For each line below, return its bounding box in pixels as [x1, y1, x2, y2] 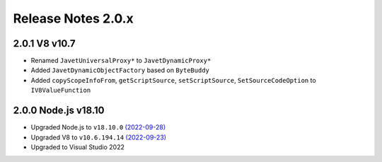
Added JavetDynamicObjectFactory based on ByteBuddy [30, 66, 210, 74]
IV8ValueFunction [30, 86, 91, 95]
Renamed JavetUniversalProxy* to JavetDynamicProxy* [30, 57, 212, 65]
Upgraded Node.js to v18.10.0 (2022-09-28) [30, 123, 166, 132]
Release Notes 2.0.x [13, 11, 134, 26]
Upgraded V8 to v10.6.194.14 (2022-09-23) [30, 133, 166, 141]
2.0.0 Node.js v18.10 [13, 105, 105, 117]
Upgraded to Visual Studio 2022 [30, 142, 125, 151]
